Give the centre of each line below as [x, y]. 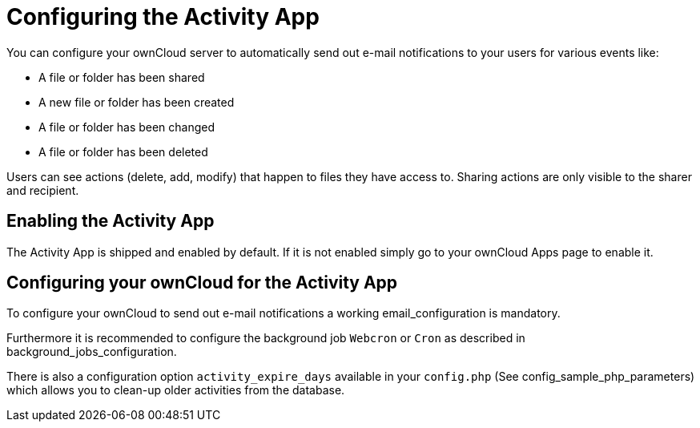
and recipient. [43, 190]
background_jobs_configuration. [92, 352]
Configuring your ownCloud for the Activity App [202, 283]
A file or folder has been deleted [123, 151]
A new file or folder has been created [137, 102]
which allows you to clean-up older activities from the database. [176, 390]
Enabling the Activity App [111, 221]
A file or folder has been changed [127, 127]
